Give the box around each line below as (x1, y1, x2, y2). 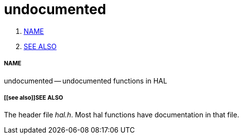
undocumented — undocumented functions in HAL (4, 76, 167, 85)
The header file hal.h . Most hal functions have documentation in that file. (4, 110, 240, 119)
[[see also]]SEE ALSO (4, 94, 63, 101)
